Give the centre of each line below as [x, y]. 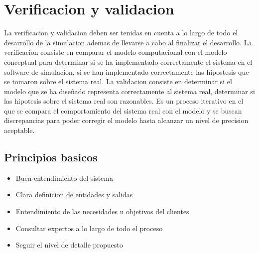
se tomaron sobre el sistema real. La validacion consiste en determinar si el [118, 81]
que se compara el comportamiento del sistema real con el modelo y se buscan [123, 110]
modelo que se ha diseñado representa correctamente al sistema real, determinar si [129, 91]
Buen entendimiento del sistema [64, 178]
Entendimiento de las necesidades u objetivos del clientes [102, 211]
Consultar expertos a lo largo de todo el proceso [89, 228]
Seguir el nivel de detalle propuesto [69, 245]
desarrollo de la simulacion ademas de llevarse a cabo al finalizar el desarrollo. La [128, 42]
